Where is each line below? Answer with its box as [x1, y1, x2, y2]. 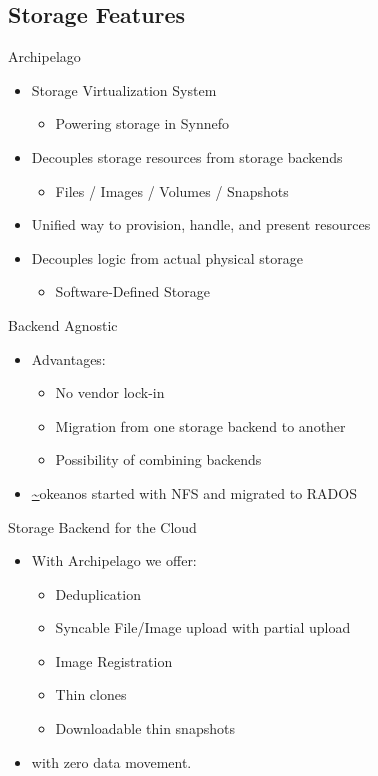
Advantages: [31, 348, 106, 369]
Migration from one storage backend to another [55, 415, 346, 436]
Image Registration [55, 650, 173, 671]
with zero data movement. [31, 751, 192, 772]
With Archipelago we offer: [31, 550, 197, 571]
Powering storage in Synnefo [55, 113, 230, 134]
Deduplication [55, 583, 141, 604]
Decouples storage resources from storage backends [31, 146, 343, 167]
